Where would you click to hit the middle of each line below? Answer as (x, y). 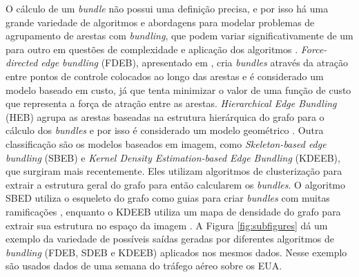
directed (22, 63)
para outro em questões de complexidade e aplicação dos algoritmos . (152, 49)
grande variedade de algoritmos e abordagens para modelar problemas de (160, 22)
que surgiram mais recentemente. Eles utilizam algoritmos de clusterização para (174, 171)
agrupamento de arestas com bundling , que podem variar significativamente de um (179, 36)
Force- (314, 49)
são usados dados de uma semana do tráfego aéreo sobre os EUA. (144, 266)
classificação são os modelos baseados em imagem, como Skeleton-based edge (166, 143)
